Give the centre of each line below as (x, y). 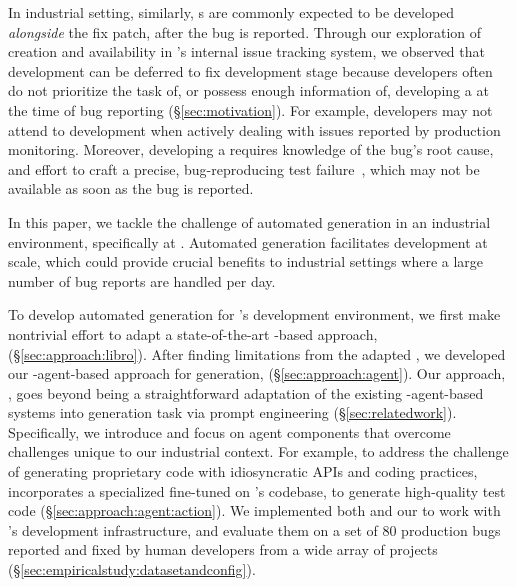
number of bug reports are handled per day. (142, 280)
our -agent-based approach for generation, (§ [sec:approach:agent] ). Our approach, (257, 373)
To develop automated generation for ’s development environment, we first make (254, 314)
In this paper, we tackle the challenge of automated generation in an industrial (249, 221)
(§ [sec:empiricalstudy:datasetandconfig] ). (132, 569)
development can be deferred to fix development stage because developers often (250, 70)
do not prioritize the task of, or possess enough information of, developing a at (248, 90)
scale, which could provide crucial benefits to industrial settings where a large (246, 261)
